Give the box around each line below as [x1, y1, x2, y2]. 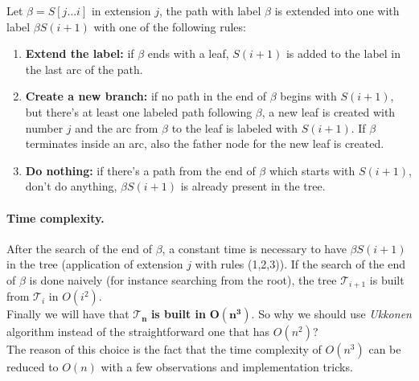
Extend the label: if [25, 45, 134, 62]
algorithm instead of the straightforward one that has [6, 323, 270, 340]
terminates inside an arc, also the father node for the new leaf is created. [25, 135, 384, 152]
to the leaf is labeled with [171, 119, 298, 136]
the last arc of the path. [25, 60, 143, 77]
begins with [280, 88, 337, 104]
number [25, 119, 64, 136]
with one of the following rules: [93, 18, 246, 35]
